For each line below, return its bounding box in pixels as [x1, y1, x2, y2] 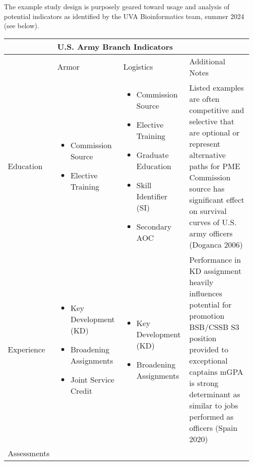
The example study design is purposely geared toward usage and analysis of [4, 1, 230, 11]
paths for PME [189, 160, 240, 172]
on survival [189, 205, 227, 216]
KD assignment [189, 265, 242, 276]
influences [189, 287, 222, 299]
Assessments [8, 447, 50, 459]
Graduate [136, 149, 169, 160]
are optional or [189, 126, 240, 138]
